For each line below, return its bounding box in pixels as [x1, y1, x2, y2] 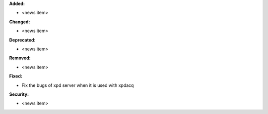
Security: [9, 91, 29, 97]
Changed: [9, 19, 30, 25]
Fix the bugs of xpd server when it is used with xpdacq [21, 82, 134, 88]
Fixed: [9, 73, 22, 79]
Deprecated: [9, 37, 36, 43]
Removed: [9, 55, 31, 61]
